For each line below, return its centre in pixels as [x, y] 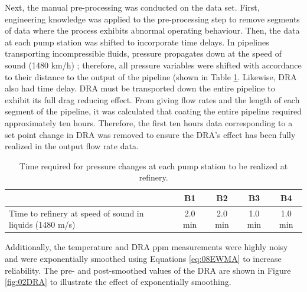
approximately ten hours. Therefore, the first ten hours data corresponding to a [149, 122]
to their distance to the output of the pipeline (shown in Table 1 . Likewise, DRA [151, 76]
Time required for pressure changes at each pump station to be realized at [153, 165]
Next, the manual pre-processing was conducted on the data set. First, [132, 7]
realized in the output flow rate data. [72, 146]
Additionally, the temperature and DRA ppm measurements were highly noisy [146, 247]
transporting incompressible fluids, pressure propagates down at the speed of [143, 53]
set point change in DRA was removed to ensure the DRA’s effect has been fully [150, 134]
